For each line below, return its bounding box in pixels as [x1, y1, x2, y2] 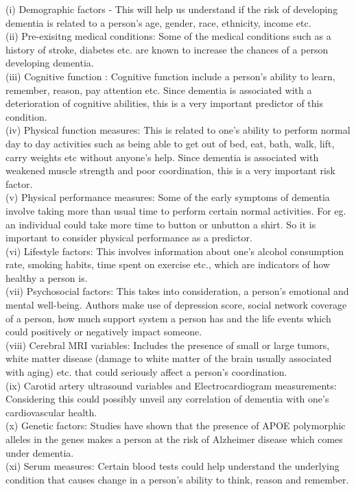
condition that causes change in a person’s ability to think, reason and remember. [5, 472, 349, 486]
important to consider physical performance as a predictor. [5, 230, 252, 245]
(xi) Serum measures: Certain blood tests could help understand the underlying [5, 459, 340, 473]
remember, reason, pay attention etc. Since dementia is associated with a [5, 82, 312, 97]
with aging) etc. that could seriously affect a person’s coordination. [5, 365, 287, 379]
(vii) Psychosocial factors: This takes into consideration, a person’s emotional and [5, 284, 349, 298]
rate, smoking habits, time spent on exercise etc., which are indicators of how [5, 257, 331, 272]
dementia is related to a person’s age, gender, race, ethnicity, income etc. [5, 15, 311, 29]
